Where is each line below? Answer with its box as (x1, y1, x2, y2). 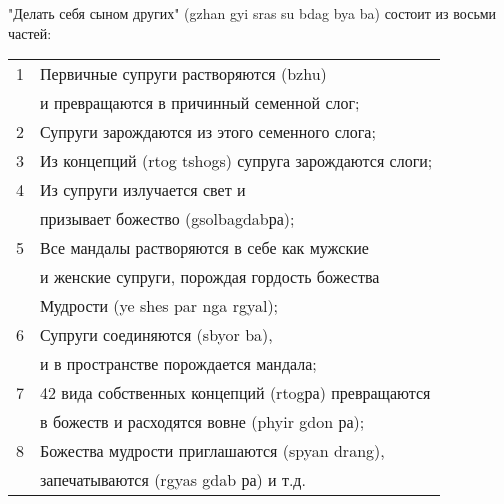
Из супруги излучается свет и (40, 178, 246, 202)
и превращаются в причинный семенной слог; (40, 91, 360, 115)
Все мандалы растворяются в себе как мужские (40, 236, 369, 260)
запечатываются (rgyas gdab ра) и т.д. (40, 468, 306, 492)
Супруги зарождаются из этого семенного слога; (40, 120, 376, 144)
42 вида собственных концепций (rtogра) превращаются (40, 381, 431, 405)
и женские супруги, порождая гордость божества (40, 265, 380, 289)
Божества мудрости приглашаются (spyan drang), (40, 439, 385, 463)
